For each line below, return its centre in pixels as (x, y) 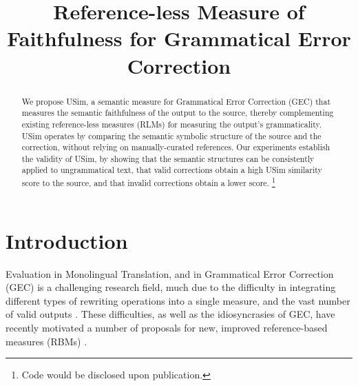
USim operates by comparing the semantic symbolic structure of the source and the (171, 135)
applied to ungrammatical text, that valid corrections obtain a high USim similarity (172, 170)
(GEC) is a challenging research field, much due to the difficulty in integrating (171, 287)
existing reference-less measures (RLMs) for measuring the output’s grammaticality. (172, 124)
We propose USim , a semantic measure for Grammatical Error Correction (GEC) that (176, 101)
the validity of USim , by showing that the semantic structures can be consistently (168, 158)
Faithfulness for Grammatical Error (179, 38)
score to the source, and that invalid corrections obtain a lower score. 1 (148, 182)
